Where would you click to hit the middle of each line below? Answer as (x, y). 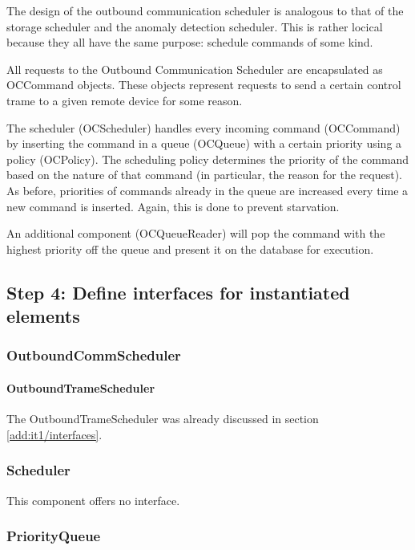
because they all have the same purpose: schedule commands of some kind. (190, 42)
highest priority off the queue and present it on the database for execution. (190, 249)
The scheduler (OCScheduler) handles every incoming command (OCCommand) (203, 127)
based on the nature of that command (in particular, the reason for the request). (204, 175)
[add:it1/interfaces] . (54, 434)
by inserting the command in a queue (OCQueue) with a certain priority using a (204, 143)
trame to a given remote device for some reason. (125, 100)
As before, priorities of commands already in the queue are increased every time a (207, 190)
